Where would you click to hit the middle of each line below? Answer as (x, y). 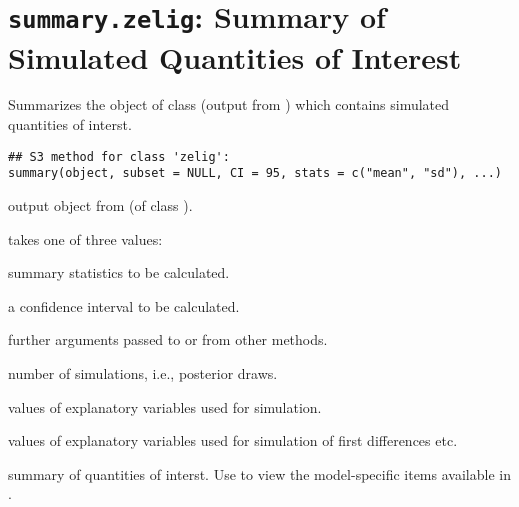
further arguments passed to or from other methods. (168, 339)
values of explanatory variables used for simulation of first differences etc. (233, 440)
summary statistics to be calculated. (119, 272)
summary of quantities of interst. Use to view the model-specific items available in (259, 473)
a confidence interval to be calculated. (124, 305)
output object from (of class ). (100, 204)
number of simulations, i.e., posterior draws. (143, 372)
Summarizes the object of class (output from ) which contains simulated (229, 104)
